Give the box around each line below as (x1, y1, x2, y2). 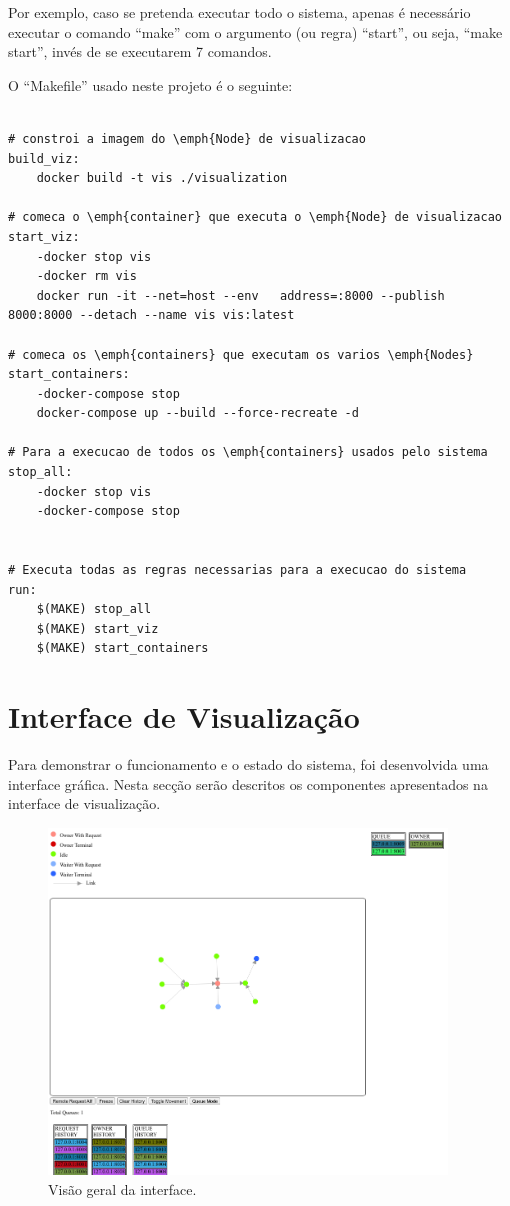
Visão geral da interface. (48, 1178, 197, 1199)
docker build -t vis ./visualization (36, 171, 288, 186)
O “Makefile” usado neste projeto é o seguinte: (8, 74, 293, 95)
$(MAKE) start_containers (36, 641, 209, 656)
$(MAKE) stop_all (36, 602, 152, 617)
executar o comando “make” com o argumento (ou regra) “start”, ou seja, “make (8, 21, 503, 42)
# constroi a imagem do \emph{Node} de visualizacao (8, 131, 366, 146)
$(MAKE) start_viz (36, 621, 159, 636)
